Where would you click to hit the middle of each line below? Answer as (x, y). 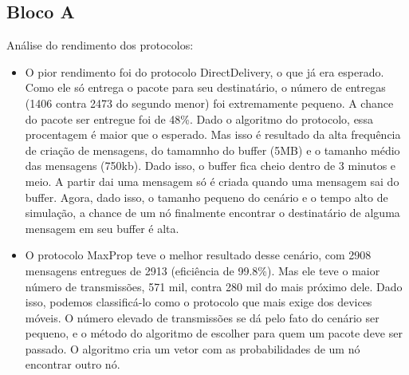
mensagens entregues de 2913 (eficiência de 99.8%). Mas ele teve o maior (203, 270)
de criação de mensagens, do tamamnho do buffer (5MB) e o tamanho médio (212, 150)
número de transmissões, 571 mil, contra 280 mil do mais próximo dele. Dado (214, 286)
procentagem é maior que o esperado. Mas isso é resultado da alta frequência (213, 134)
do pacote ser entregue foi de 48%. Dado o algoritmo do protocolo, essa (199, 118)
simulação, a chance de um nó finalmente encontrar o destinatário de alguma (212, 213)
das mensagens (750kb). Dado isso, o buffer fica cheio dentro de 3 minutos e (210, 166)
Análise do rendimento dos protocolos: (100, 45)
